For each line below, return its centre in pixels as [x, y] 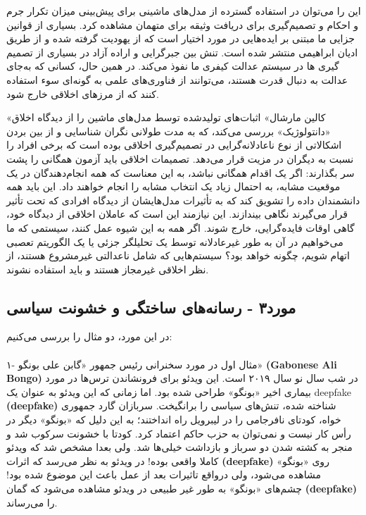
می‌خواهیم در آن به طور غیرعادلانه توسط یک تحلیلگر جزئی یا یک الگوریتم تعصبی [175, 241]
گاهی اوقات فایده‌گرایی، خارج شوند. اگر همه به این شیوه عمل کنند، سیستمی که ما [181, 227]
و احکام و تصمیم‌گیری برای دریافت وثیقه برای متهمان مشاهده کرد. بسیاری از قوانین [183, 24]
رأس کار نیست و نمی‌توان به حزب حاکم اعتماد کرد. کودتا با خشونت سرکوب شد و [179, 433]
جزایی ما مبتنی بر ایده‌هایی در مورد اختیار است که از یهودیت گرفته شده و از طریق [181, 38]
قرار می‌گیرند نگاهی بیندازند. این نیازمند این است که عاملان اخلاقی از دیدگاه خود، [177, 214]
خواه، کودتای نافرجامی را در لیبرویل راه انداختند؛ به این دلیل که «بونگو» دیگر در [174, 420]
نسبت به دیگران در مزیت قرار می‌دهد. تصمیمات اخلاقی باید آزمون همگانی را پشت [180, 158]
